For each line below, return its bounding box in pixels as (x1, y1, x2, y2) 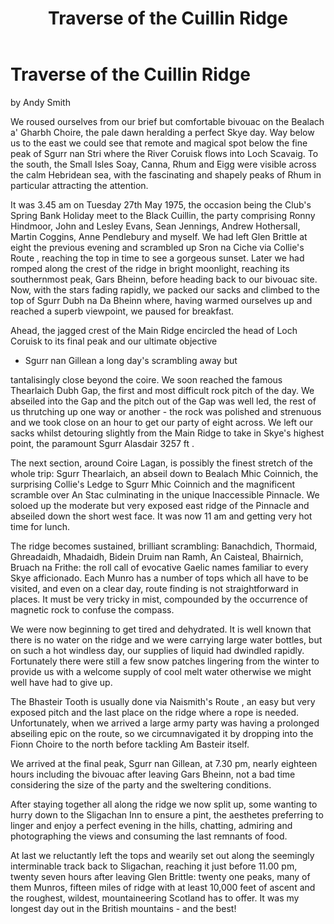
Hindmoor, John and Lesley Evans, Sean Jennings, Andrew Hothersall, (10, 220, 301, 232)
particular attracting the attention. (10, 179, 149, 191)
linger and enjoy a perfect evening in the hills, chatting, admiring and (10, 819, 293, 831)
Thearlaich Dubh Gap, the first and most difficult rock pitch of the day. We (10, 384, 315, 396)
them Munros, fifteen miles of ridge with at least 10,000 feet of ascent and (10, 881, 316, 893)
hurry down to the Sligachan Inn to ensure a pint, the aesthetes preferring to (10, 808, 324, 821)
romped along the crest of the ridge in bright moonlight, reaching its (10, 262, 290, 274)
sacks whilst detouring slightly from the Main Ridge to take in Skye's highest (10, 427, 325, 439)
